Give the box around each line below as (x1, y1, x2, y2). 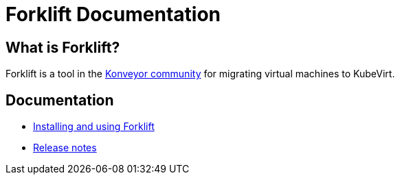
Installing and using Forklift (33, 120, 155, 133)
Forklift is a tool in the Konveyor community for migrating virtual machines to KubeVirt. (5, 68, 395, 80)
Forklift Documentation (5, 3, 221, 26)
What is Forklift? (5, 38, 120, 56)
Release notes (33, 142, 97, 154)
